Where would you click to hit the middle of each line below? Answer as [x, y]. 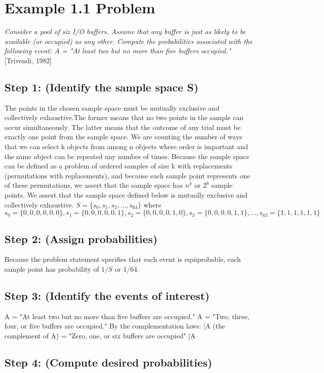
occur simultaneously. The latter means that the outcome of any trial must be [123, 127]
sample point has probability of [52, 269]
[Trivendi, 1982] [28, 60]
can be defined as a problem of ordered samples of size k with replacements [118, 166]
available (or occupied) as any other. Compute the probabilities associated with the [129, 41]
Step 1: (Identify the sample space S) [102, 87]
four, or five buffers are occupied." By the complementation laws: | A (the [115, 326]
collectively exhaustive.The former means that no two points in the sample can [124, 117]
